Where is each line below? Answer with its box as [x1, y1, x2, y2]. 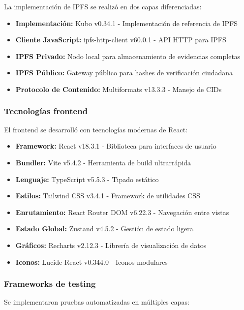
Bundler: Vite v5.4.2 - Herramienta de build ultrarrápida [15, 157, 191, 167]
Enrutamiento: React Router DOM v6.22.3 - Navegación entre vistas [15, 207, 229, 217]
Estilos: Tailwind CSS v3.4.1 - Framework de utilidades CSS [15, 190, 200, 201]
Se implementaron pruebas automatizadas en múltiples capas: [4, 297, 189, 307]
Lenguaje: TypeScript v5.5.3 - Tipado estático [15, 174, 159, 184]
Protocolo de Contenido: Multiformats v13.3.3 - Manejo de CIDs [15, 84, 222, 94]
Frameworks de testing [4, 278, 96, 290]
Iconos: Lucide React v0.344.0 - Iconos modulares [15, 256, 168, 267]
